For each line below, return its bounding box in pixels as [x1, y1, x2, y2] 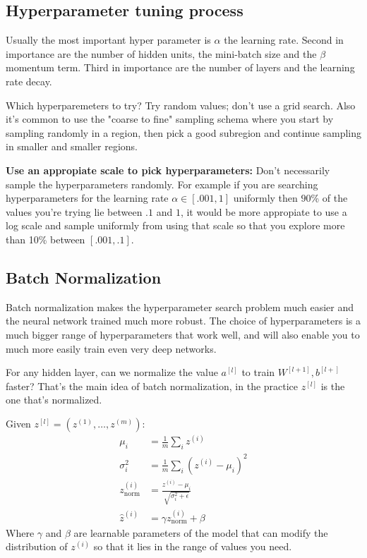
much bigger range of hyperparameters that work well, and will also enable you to [6, 327, 360, 341]
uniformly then [233, 190, 298, 205]
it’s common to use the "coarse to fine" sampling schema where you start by [6, 111, 334, 126]
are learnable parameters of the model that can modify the [73, 525, 328, 540]
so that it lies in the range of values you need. [93, 539, 292, 554]
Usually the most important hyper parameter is [6, 32, 211, 47]
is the [320, 378, 345, 393]
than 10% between [6, 231, 85, 246]
